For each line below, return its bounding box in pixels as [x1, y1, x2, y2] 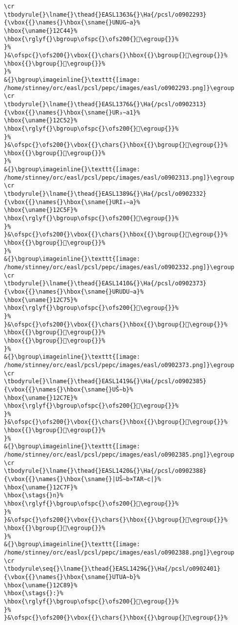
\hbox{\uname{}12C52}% [4, 117, 78, 124]
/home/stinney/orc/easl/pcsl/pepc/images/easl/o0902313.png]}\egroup [4, 174, 235, 181]
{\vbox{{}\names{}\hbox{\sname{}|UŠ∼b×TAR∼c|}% [4, 476, 161, 483]
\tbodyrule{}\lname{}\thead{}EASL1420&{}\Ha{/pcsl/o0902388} [4, 467, 207, 475]
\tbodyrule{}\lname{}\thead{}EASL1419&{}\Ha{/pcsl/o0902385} [4, 378, 207, 385]
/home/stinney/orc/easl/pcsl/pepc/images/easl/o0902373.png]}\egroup [4, 361, 235, 369]
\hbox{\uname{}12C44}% [4, 27, 78, 34]
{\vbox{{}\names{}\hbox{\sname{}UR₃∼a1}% [4, 109, 140, 116]
